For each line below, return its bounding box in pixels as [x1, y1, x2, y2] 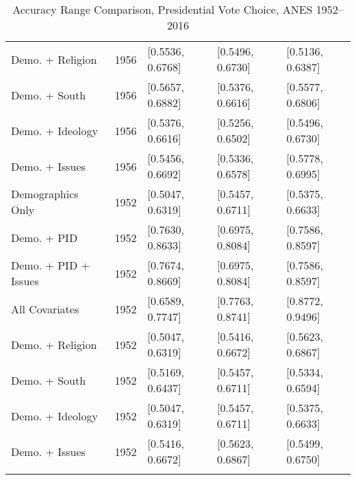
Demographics [11, 186, 79, 202]
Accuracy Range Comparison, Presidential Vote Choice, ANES [12, 1, 313, 17]
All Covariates [11, 300, 79, 317]
